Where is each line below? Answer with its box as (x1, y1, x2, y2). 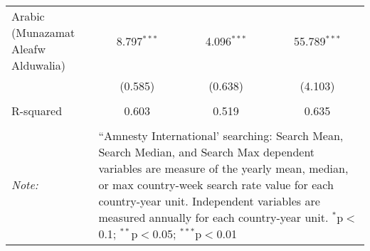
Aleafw (11, 41, 46, 57)
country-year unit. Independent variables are (98, 193, 320, 209)
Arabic (11, 8, 45, 24)
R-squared (11, 102, 63, 119)
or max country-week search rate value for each (98, 176, 334, 193)
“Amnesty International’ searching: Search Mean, (98, 127, 344, 144)
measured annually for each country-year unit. (98, 209, 329, 225)
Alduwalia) (11, 57, 66, 73)
